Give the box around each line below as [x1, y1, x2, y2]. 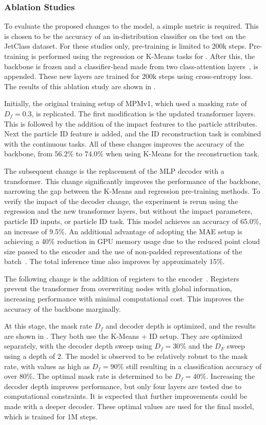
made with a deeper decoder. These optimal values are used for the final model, [4, 401, 254, 411]
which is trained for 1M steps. [4, 411, 98, 421]
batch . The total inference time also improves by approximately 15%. [4, 256, 225, 267]
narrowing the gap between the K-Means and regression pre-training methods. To [4, 186, 260, 196]
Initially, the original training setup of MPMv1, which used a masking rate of [4, 98, 247, 109]
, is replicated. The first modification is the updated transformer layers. [31, 108, 256, 118]
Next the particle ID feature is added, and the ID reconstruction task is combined [4, 128, 261, 139]
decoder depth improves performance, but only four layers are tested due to [4, 380, 241, 391]
